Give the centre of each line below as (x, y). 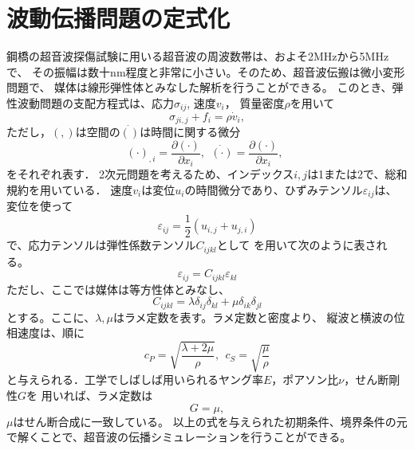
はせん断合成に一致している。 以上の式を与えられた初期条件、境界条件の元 (210, 421)
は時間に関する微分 (190, 132)
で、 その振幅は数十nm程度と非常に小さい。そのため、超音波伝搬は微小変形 (206, 71)
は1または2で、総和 (357, 174)
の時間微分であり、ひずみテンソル (274, 189)
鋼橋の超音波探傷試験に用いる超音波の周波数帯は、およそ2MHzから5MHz (198, 56)
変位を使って (40, 206)
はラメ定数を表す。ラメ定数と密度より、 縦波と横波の (254, 317)
